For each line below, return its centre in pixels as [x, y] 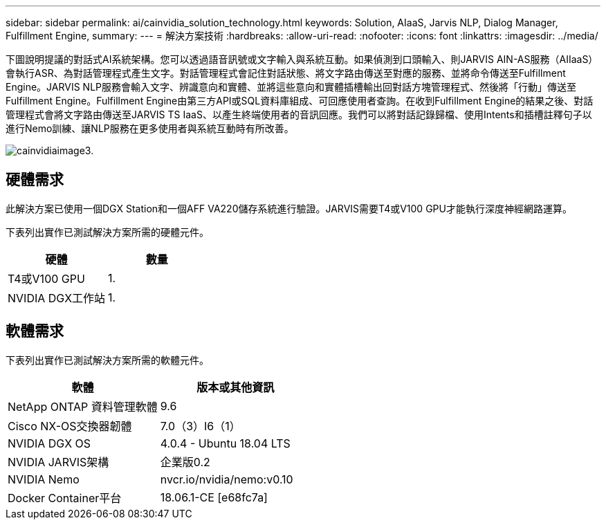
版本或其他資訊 [236, 387]
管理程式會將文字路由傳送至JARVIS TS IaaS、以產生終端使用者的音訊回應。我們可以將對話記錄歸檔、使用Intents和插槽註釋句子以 [299, 114]
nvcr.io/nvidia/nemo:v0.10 [227, 479]
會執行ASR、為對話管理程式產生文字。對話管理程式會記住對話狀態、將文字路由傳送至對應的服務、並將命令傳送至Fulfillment [286, 73]
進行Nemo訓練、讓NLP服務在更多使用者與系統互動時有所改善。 [150, 128]
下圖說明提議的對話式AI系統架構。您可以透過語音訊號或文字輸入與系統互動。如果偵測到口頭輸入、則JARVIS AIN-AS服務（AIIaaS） [302, 59]
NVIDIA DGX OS [49, 443]
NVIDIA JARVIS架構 [58, 462]
